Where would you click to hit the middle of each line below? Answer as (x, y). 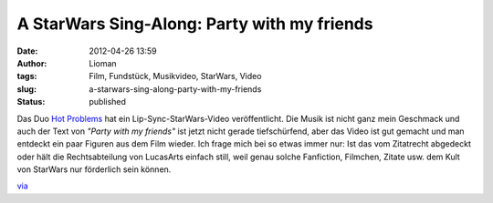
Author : (32, 63)
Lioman (103, 63)
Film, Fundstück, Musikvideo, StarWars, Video (175, 76)
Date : (27, 51)
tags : (27, 76)
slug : (26, 89)
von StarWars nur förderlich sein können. (94, 169)
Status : (31, 102)
